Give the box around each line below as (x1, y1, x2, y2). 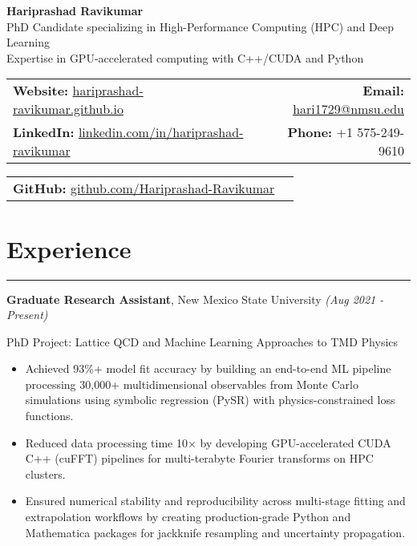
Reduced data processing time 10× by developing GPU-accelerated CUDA (25, 434, 391, 451)
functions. (25, 407, 74, 424)
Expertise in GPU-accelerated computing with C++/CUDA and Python (6, 49, 364, 66)
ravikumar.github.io (13, 99, 123, 119)
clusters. (25, 465, 66, 482)
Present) (6, 306, 48, 323)
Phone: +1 (287, 123, 354, 142)
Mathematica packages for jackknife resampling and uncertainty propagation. (25, 524, 406, 540)
